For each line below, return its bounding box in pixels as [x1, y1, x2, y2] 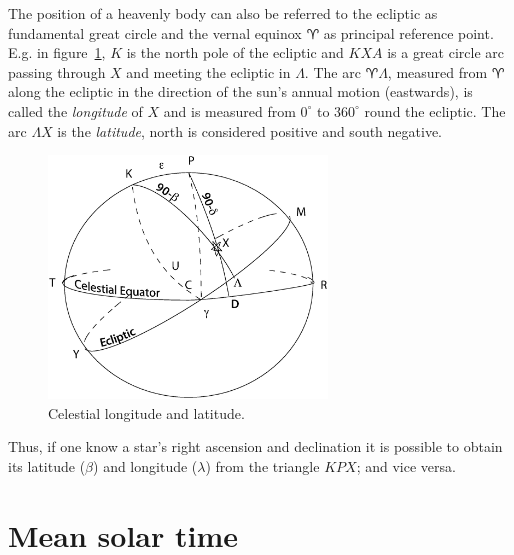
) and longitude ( [93, 455, 198, 476]
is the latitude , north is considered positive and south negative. [57, 120, 442, 141]
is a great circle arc [387, 42, 504, 63]
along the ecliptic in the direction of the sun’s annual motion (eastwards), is [8, 81, 473, 102]
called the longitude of [8, 100, 143, 121]
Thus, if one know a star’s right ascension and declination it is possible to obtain [8, 436, 503, 457]
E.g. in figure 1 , [8, 42, 106, 63]
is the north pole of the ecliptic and [126, 42, 344, 63]
